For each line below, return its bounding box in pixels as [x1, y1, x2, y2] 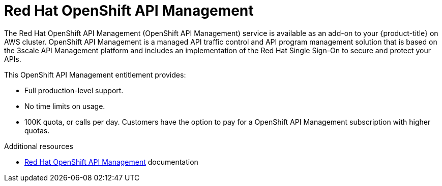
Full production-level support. [24, 86, 124, 95]
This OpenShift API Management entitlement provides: [4, 70, 186, 79]
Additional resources [4, 141, 73, 151]
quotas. [24, 126, 50, 135]
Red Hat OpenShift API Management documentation [24, 157, 198, 166]
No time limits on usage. [24, 101, 105, 110]
